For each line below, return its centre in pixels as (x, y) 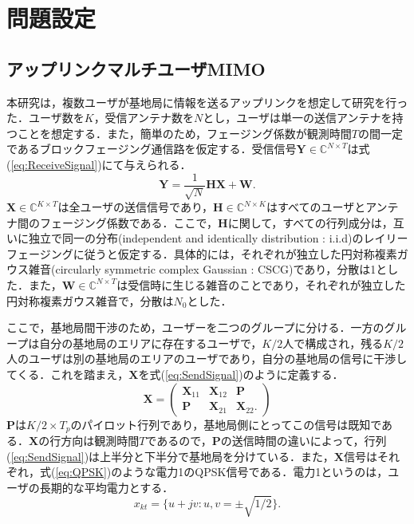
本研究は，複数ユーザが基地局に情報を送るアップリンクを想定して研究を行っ (207, 102)
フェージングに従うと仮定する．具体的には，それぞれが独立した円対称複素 (202, 253)
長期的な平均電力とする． (106, 487)
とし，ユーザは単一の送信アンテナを (298, 118)
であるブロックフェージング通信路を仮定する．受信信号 (152, 149)
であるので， (179, 440)
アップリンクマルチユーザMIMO (136, 68)
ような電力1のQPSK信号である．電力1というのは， (255, 472)
